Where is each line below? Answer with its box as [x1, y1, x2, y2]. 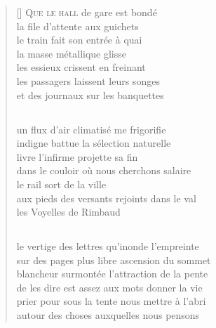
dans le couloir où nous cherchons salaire [16, 163, 191, 178]
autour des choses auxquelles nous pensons [16, 308, 200, 322]
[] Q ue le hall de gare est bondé [16, 5, 157, 19]
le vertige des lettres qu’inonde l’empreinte [16, 239, 199, 254]
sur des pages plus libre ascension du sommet [16, 252, 211, 267]
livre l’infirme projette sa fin [16, 149, 138, 164]
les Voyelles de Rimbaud [16, 204, 121, 219]
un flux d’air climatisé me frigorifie [16, 122, 166, 136]
